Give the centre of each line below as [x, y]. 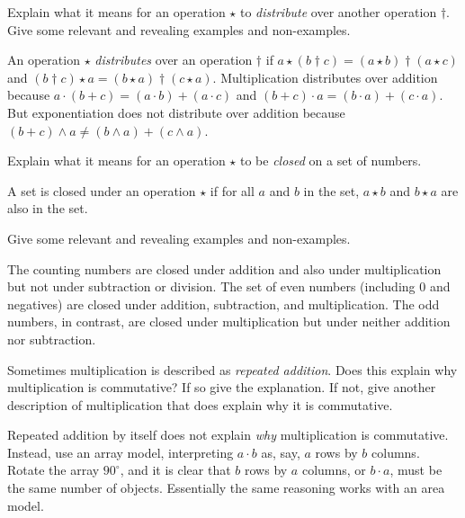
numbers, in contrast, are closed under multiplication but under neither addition [229, 322]
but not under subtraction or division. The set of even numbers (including [211, 286]
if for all [232, 190]
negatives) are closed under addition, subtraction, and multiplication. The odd [224, 304]
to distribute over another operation [338, 12]
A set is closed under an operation [102, 190]
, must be [416, 470]
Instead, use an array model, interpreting [121, 452]
